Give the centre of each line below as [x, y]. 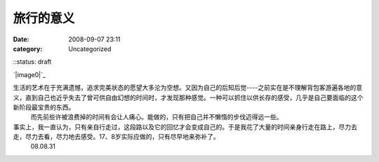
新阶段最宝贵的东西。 [44, 107]
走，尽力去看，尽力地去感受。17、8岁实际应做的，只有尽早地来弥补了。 [117, 137]
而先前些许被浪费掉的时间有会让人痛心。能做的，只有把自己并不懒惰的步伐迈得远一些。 [157, 117]
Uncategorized [90, 48]
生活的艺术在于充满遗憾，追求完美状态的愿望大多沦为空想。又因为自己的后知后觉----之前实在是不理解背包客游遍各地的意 [188, 88]
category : [28, 48]
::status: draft [32, 62]
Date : [21, 39]
